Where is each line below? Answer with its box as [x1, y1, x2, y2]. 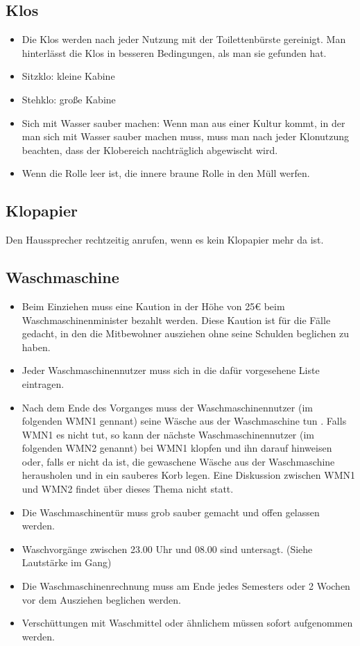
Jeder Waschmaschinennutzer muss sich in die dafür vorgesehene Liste [22, 363, 320, 377]
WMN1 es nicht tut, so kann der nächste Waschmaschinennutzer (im [22, 427, 315, 441]
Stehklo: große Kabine [22, 92, 116, 106]
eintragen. [22, 376, 65, 391]
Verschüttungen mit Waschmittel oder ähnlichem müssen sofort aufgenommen [22, 615, 353, 630]
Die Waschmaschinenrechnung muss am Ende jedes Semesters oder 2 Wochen [22, 579, 350, 593]
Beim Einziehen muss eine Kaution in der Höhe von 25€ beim [22, 298, 285, 313]
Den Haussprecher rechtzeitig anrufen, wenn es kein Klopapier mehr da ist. [6, 232, 324, 247]
